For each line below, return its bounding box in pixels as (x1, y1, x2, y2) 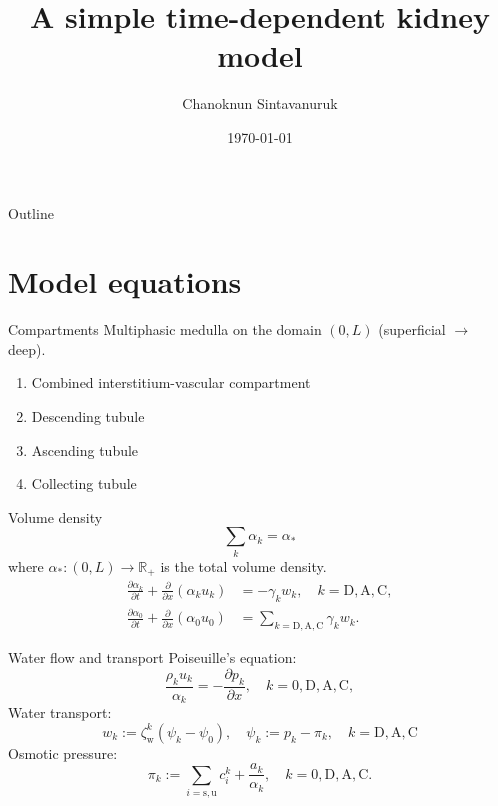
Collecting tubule (31, 473, 137, 494)
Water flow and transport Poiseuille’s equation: (8, 647, 297, 668)
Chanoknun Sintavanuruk (182, 93, 338, 114)
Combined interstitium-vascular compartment (31, 372, 311, 393)
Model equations (8, 261, 242, 302)
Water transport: (8, 702, 112, 723)
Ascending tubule (31, 439, 139, 460)
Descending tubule (31, 406, 145, 426)
